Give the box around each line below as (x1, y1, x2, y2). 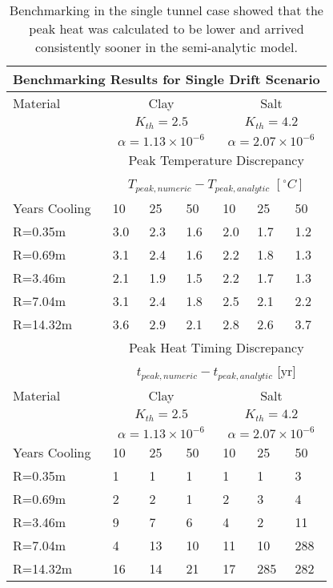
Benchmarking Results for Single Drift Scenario (13, 70, 320, 88)
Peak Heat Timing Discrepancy (128, 337, 304, 356)
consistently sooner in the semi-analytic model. (34, 38, 298, 56)
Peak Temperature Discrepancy (128, 150, 304, 169)
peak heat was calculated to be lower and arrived (29, 19, 304, 38)
